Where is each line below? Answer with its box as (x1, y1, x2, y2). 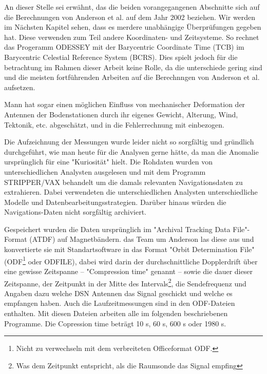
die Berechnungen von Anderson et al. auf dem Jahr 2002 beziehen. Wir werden (4, 11, 256, 22)
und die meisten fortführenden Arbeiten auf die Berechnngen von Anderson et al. (4, 72, 260, 82)
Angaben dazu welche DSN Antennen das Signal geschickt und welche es (4, 287, 233, 298)
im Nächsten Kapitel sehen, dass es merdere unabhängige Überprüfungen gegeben (4, 22, 261, 32)
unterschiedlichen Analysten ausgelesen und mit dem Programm (4, 166, 206, 177)
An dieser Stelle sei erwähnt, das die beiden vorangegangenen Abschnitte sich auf (4, 2, 260, 12)
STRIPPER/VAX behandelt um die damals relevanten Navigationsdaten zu (4, 176, 243, 187)
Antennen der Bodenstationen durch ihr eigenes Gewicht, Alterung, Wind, (4, 109, 238, 119)
